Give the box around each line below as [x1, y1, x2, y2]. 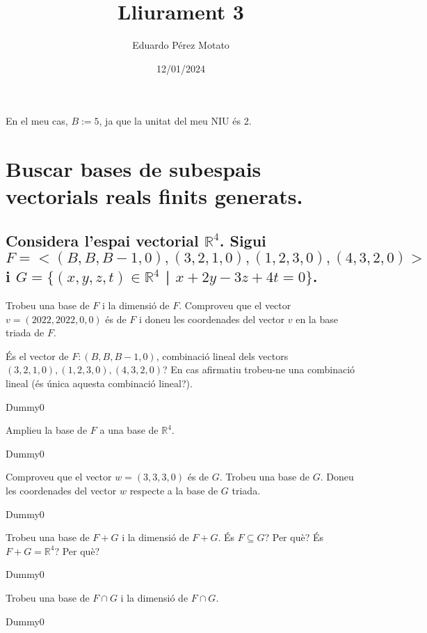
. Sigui [219, 229, 266, 251]
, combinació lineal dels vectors [156, 348, 289, 363]
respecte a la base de [129, 483, 218, 497]
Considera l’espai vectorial [6, 229, 199, 251]
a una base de [99, 423, 159, 437]
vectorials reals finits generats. [6, 182, 303, 210]
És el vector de [6, 348, 69, 363]
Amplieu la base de [6, 423, 88, 437]
